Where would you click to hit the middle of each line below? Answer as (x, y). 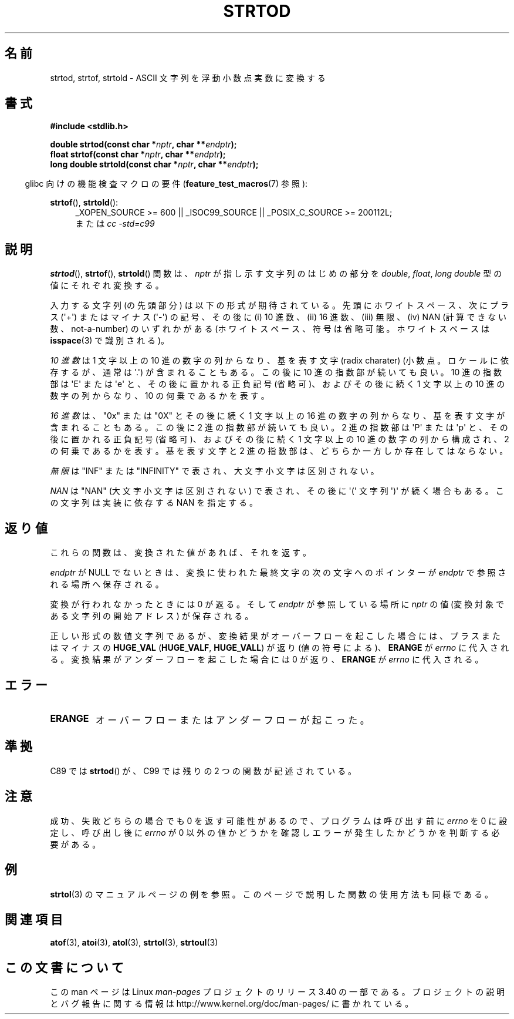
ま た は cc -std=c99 (115, 224)
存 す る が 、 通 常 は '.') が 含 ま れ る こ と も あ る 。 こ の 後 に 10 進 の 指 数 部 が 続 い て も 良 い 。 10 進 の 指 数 (276, 372)
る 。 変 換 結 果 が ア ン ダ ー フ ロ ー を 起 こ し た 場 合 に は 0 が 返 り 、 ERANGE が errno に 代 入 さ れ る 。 (267, 660)
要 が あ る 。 (75, 844)
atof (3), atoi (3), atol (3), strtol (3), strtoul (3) (134, 943)
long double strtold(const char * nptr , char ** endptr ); (154, 164)
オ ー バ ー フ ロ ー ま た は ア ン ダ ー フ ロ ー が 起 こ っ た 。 (232, 720)
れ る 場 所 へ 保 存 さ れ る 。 (107, 584)
